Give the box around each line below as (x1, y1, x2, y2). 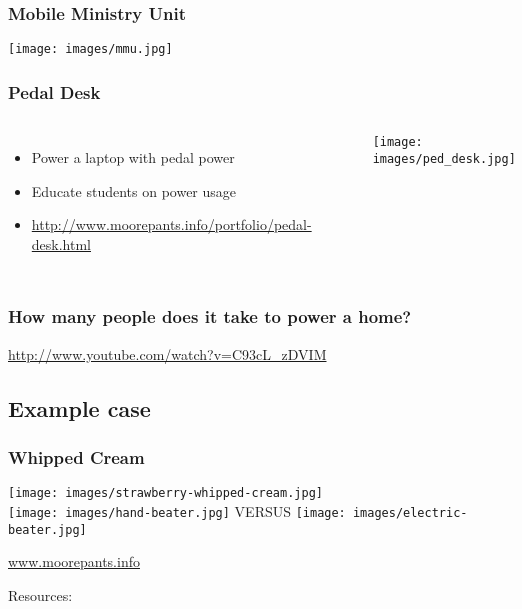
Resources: (8, 584, 73, 605)
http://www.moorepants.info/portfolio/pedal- (31, 214, 312, 235)
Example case (8, 392, 151, 423)
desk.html (31, 233, 91, 254)
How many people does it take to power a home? (8, 304, 412, 329)
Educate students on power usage (31, 180, 237, 201)
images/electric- (352, 505, 468, 520)
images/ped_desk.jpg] (372, 151, 516, 166)
